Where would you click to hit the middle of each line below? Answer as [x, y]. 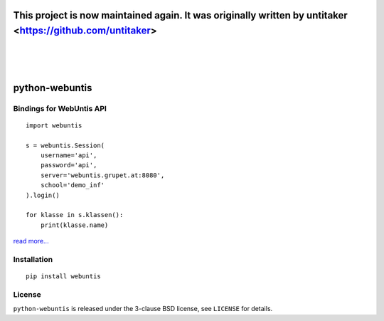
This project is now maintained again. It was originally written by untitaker [180, 15]
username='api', [69, 156]
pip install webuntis [63, 277]
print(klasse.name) [74, 225]
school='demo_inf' [73, 185]
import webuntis [54, 125]
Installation [33, 259]
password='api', [69, 165]
